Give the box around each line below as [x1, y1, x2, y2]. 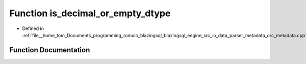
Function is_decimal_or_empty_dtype [9, 8, 171, 19]
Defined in [22, 25, 44, 31]
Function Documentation [9, 46, 90, 54]
